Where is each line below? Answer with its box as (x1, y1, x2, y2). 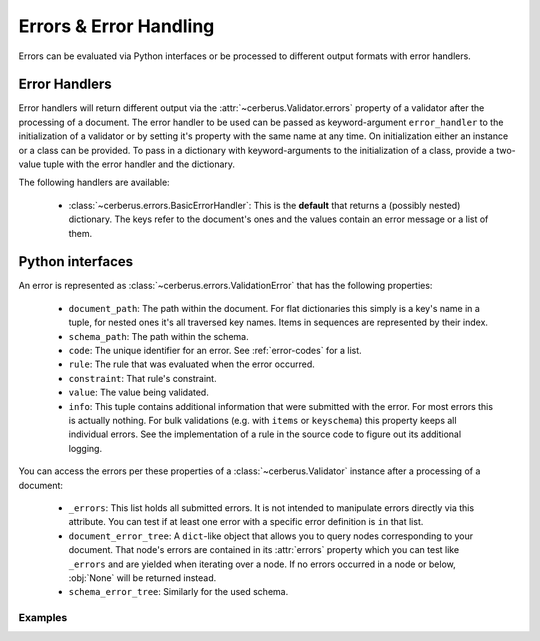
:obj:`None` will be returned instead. (68, 571, 217, 584)
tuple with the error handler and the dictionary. (43, 158, 235, 170)
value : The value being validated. (68, 386, 209, 399)
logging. (68, 442, 103, 454)
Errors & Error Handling (18, 15, 215, 37)
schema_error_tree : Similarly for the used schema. (68, 586, 289, 598)
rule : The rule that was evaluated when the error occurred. (68, 358, 315, 370)
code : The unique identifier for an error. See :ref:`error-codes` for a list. (68, 345, 362, 357)
